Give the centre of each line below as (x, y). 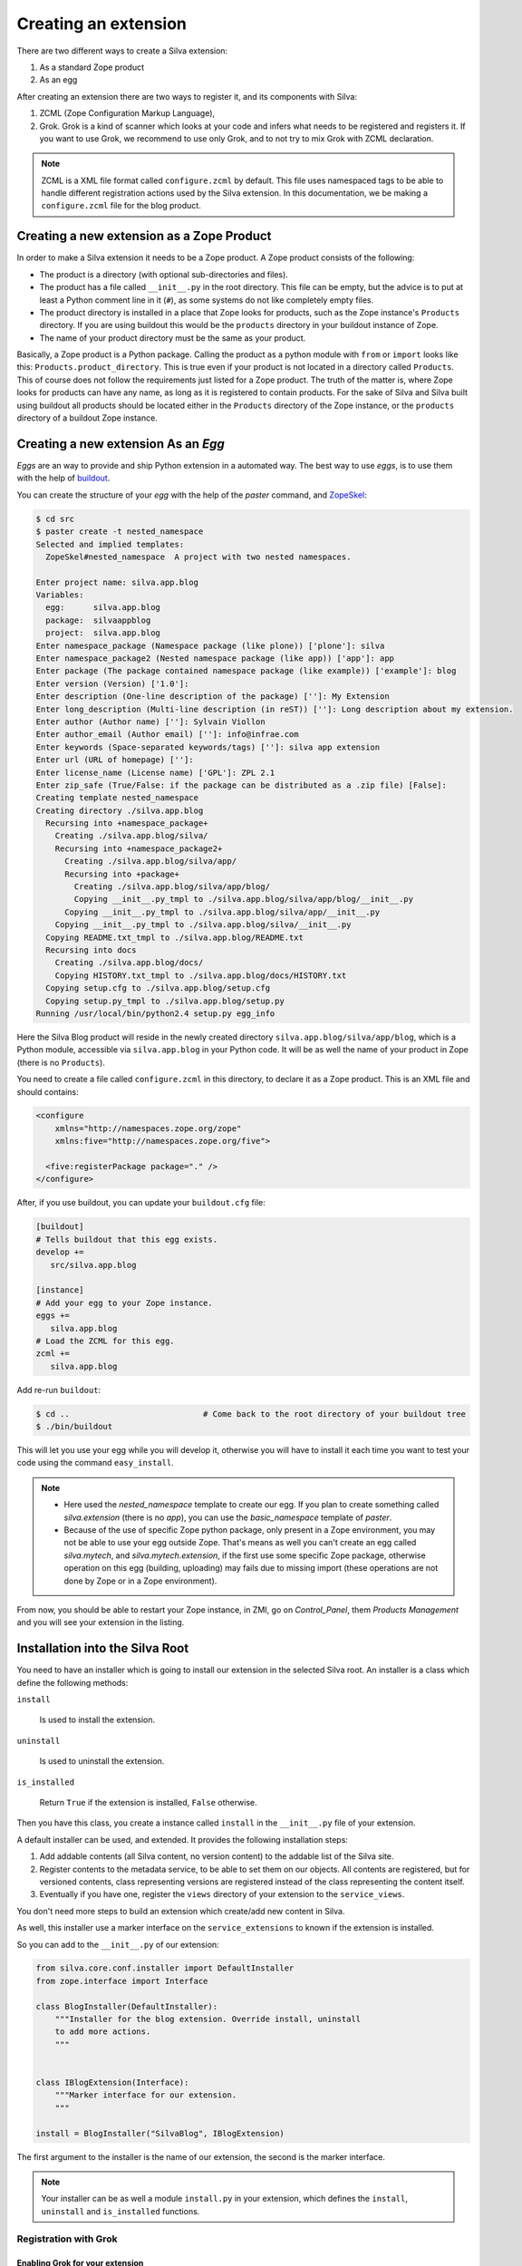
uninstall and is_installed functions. (121, 2211)
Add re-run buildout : (59, 1390)
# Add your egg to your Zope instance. (124, 1302)
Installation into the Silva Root (103, 1648)
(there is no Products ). (61, 1062)
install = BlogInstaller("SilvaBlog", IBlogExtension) (160, 2133)
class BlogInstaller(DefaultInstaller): (126, 2006)
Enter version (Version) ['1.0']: (112, 683)
